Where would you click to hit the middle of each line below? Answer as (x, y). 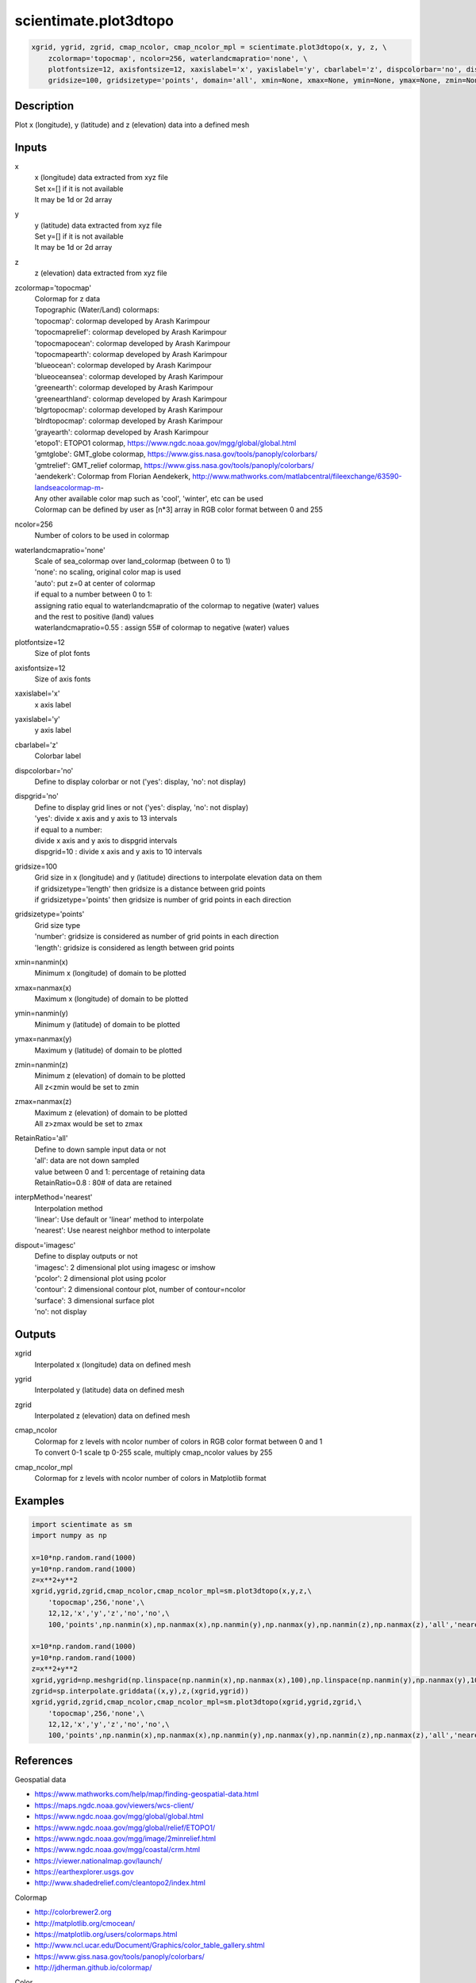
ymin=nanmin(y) (42, 1013)
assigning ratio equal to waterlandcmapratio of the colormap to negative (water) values (177, 605)
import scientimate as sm (82, 1525)
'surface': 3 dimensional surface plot (94, 1300)
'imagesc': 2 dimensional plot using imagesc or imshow (125, 1267)
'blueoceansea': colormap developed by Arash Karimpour (129, 376)
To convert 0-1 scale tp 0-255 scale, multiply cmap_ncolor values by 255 (154, 1452)
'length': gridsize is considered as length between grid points (134, 947)
